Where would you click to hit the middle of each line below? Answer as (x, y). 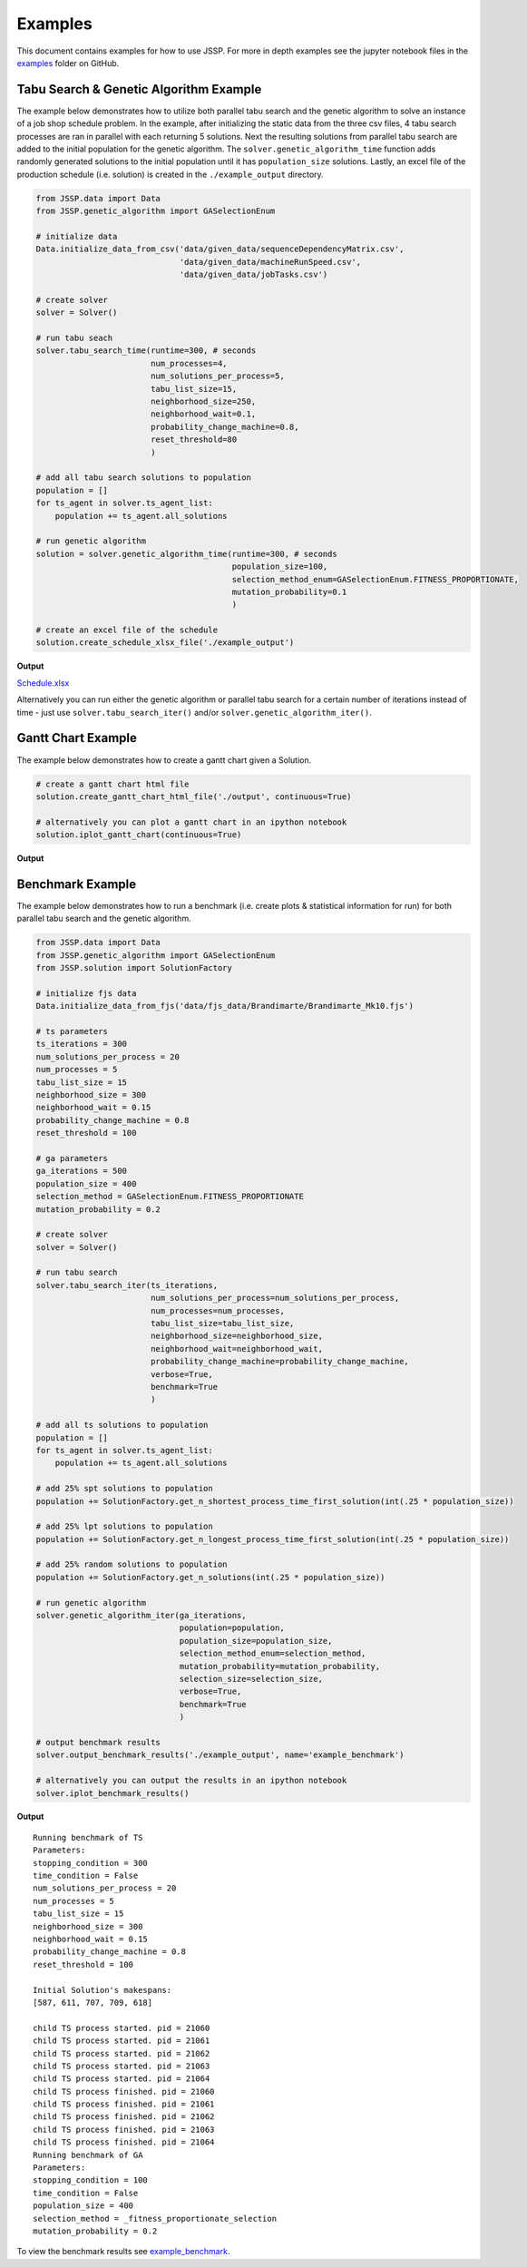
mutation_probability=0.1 (289, 591)
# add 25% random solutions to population (132, 1564)
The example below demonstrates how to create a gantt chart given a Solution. (164, 760)
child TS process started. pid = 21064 (122, 2079)
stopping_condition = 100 (91, 2180)
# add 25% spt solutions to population (124, 1489)
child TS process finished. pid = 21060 (124, 2091)
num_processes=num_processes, (217, 1310)
